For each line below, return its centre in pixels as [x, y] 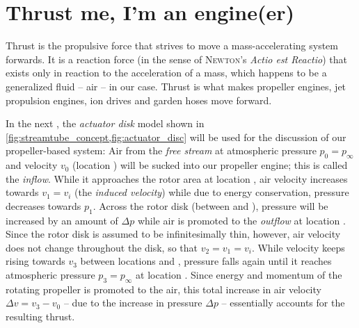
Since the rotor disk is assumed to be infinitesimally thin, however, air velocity [173, 234]
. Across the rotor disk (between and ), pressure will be [210, 205]
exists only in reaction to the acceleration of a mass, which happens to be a [166, 73]
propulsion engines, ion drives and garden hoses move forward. [139, 100]
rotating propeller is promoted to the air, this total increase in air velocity [163, 289]
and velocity [32, 165]
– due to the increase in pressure [133, 303]
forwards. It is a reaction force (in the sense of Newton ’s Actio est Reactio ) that [176, 59]
